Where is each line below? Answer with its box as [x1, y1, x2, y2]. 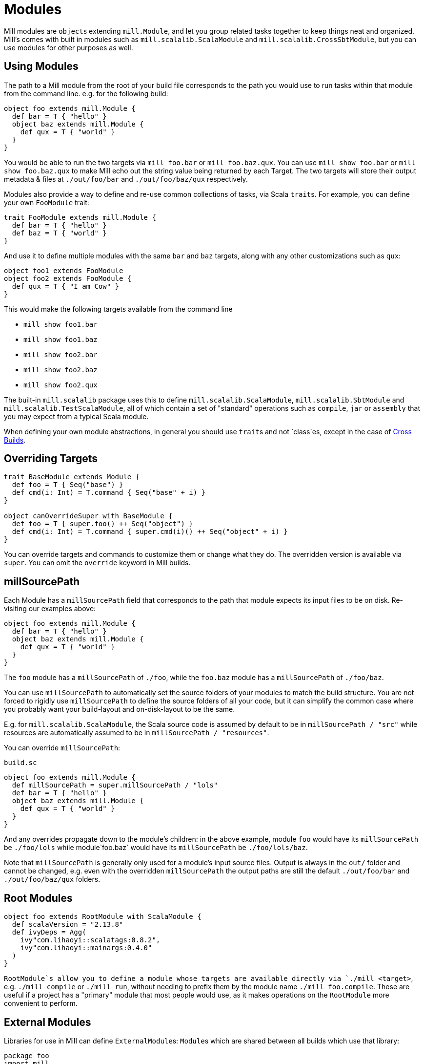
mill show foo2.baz [23, 365, 98, 374]
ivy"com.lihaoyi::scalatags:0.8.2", [20, 936, 161, 944]
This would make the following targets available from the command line [4, 304, 233, 313]
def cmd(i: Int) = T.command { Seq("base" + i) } [12, 489, 206, 497]
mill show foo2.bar [23, 350, 98, 359]
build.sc [4, 759, 37, 767]
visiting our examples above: [4, 604, 96, 613]
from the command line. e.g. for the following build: [4, 89, 168, 98]
